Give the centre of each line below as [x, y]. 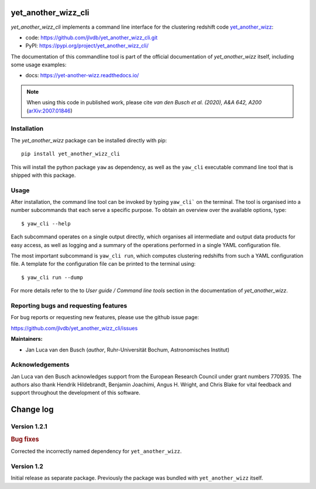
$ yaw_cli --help [46, 223]
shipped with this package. [43, 175]
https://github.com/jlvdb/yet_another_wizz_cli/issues [74, 328]
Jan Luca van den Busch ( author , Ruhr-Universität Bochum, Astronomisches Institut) [128, 350]
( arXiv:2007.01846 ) [49, 111]
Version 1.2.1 [29, 426]
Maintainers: [27, 339]
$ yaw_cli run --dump [52, 277]
